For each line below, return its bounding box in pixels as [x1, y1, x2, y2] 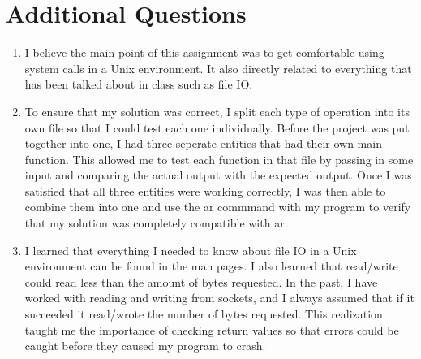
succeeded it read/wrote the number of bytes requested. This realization [24, 305, 383, 322]
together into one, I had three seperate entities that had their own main [24, 135, 382, 152]
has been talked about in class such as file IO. [24, 76, 253, 93]
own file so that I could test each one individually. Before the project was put [24, 119, 410, 136]
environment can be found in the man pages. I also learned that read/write [24, 257, 398, 275]
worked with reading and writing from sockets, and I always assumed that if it [24, 289, 415, 306]
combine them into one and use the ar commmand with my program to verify [24, 198, 411, 215]
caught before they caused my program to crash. [24, 337, 266, 354]
